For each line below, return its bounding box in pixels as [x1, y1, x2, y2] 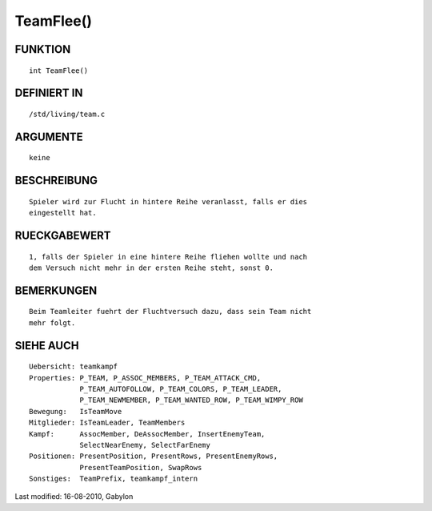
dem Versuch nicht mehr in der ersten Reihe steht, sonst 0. [29, 263, 274, 272]
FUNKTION [14, 42, 71, 56]
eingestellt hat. [29, 208, 97, 218]
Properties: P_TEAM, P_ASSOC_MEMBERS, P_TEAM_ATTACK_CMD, [29, 373, 262, 382]
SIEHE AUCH [14, 339, 79, 352]
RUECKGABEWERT [14, 228, 111, 242]
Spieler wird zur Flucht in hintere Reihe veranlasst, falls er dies [29, 197, 308, 206]
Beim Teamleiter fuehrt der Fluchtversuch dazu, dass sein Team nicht [29, 307, 312, 316]
